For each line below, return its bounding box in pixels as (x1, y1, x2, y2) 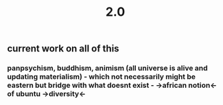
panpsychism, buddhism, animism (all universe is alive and (7, 63, 208, 73)
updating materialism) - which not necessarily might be (7, 72, 196, 82)
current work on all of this (7, 43, 119, 55)
